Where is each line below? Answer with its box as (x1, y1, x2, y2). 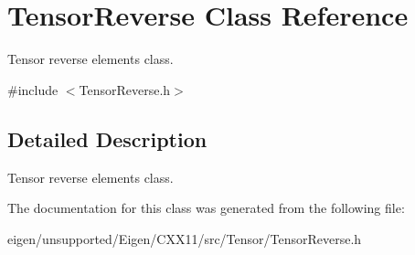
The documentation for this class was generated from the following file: (7, 198, 405, 218)
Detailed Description (7, 124, 207, 153)
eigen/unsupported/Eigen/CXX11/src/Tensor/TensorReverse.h (7, 228, 362, 248)
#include (7, 80, 59, 99)
